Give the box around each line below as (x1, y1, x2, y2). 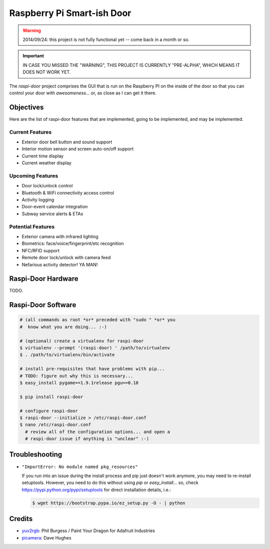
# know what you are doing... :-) (19, 324, 107, 330)
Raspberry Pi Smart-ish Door (9, 7, 131, 18)
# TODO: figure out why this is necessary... (19, 373, 133, 379)
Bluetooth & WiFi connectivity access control (21, 190, 114, 196)
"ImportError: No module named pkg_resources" (21, 464, 138, 470)
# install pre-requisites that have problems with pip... (19, 366, 165, 372)
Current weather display (21, 160, 72, 166)
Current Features (9, 128, 52, 135)
